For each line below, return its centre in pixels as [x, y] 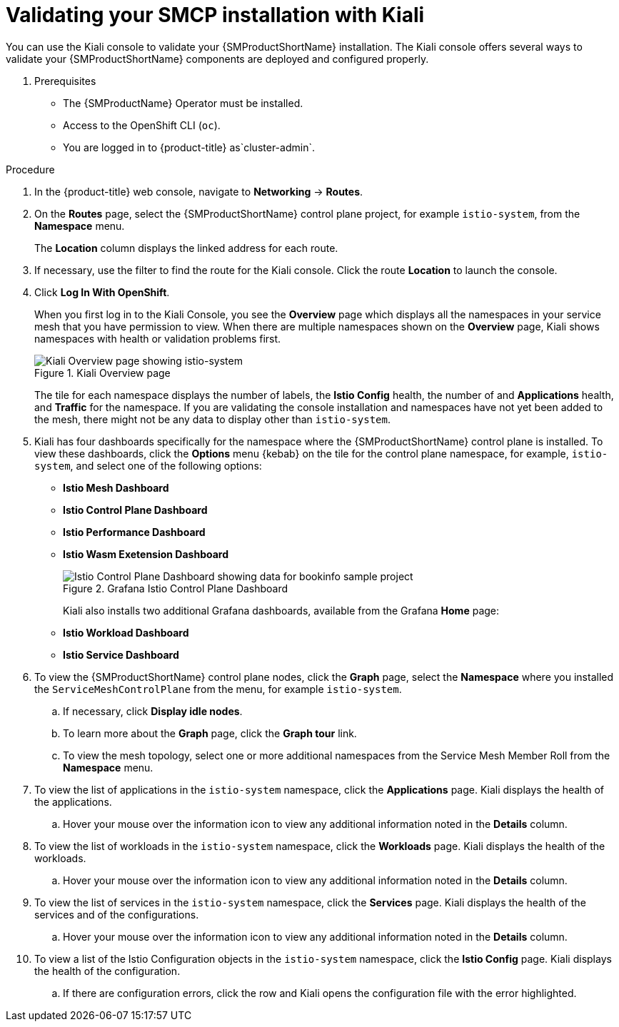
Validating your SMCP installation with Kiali [215, 15]
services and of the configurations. [117, 914]
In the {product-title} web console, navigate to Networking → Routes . [199, 191]
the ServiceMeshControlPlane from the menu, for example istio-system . [218, 689]
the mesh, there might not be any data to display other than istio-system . [212, 419]
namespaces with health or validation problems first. [158, 338]
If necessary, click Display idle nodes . [153, 711]
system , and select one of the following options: [148, 465]
